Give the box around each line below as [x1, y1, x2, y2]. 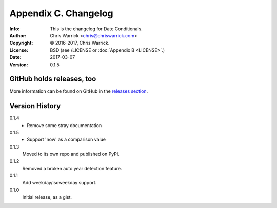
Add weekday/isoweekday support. [22, 179, 97, 185]
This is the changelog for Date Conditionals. [50, 26, 143, 32]
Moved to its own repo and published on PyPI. [22, 151, 120, 157]
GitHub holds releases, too [9, 75, 96, 84]
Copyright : [9, 40, 33, 46]
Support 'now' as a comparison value [27, 136, 106, 143]
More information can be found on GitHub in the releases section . [9, 88, 148, 94]
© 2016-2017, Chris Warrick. [50, 40, 110, 46]
